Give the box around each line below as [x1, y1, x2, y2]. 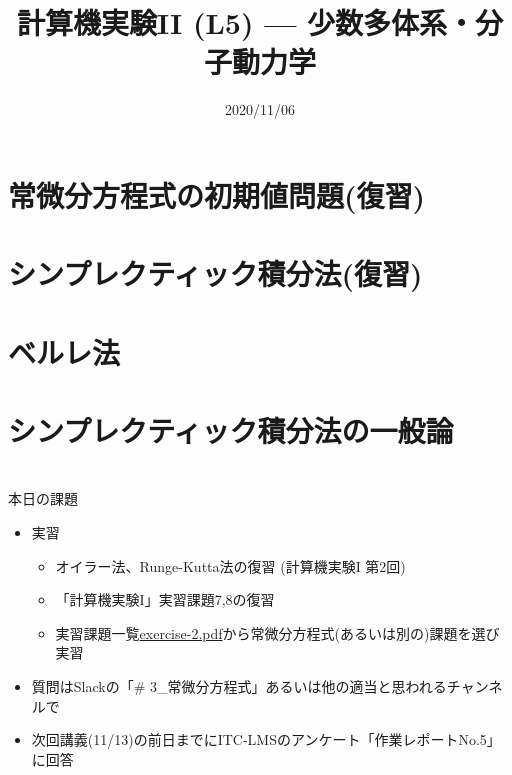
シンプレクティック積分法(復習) [8, 253, 423, 294]
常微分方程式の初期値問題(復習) [8, 174, 426, 215]
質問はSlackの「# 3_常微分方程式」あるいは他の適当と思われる [31, 675, 447, 696]
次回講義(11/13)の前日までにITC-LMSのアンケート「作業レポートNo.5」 [31, 729, 501, 750]
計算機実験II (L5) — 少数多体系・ [16, 2, 476, 43]
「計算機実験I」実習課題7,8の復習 [55, 589, 275, 610]
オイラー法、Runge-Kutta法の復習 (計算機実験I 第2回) [55, 555, 406, 576]
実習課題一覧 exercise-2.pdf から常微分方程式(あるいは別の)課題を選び [55, 622, 500, 643]
